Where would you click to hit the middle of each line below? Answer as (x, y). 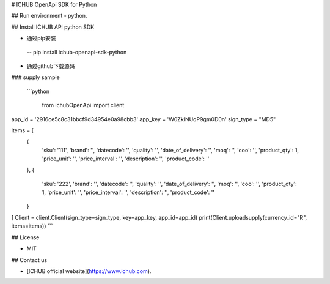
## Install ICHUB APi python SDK (53, 27)
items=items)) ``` (32, 226)
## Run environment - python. (49, 16)
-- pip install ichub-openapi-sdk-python (77, 52)
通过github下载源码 (51, 66)
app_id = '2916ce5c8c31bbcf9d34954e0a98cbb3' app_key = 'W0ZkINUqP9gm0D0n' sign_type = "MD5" (144, 119)
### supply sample (36, 77)
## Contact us (29, 260)
